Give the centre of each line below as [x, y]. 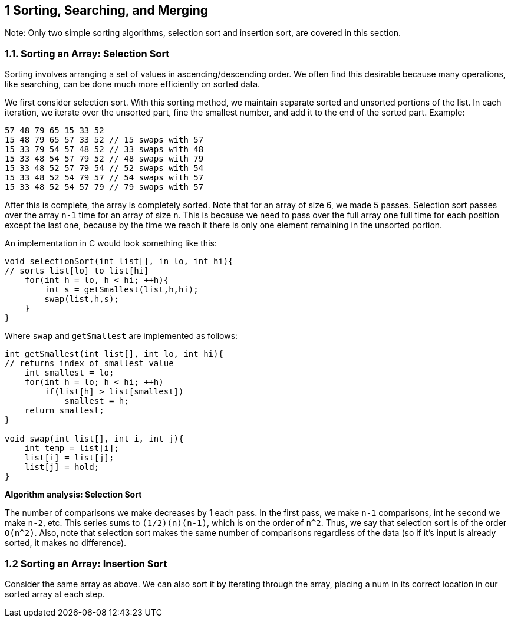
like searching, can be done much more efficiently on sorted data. [133, 84]
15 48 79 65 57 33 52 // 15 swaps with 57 [104, 140]
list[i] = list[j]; [69, 458]
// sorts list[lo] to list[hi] [77, 271]
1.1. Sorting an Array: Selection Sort [87, 53]
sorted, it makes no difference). [66, 543]
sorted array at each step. [55, 594]
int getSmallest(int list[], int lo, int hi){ [114, 354]
